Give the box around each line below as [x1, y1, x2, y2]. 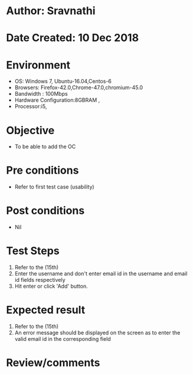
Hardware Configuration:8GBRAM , [14, 96, 100, 104]
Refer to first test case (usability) [14, 183, 94, 190]
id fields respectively [14, 277, 66, 284]
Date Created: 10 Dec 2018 [6, 31, 139, 45]
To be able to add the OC [14, 143, 76, 150]
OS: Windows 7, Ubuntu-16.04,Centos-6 [14, 78, 112, 85]
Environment [6, 58, 71, 71]
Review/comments [6, 356, 100, 370]
